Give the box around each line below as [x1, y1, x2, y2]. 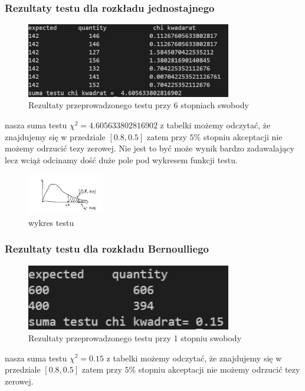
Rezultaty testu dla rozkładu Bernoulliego [5, 241, 209, 256]
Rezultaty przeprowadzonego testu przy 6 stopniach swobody [28, 99, 249, 111]
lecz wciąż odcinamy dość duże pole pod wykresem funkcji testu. [5, 153, 238, 166]
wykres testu [28, 216, 74, 228]
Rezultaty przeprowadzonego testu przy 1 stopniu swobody [28, 331, 242, 344]
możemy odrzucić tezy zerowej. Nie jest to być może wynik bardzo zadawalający [5, 142, 294, 154]
